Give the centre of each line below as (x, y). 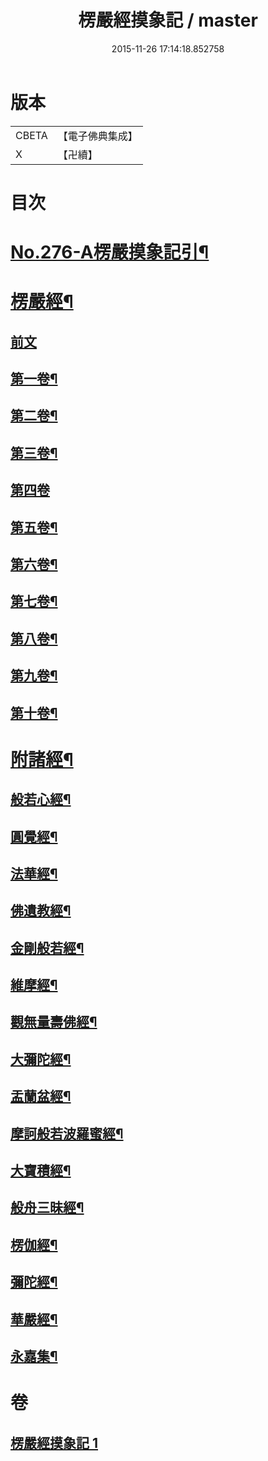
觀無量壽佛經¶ (54, 1022)
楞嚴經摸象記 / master (168, 20)
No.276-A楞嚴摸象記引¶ (110, 252)
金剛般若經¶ (47, 947)
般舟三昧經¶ (47, 1207)
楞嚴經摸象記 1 (54, 1442)
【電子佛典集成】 (97, 136)
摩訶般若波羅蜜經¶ (67, 1133)
